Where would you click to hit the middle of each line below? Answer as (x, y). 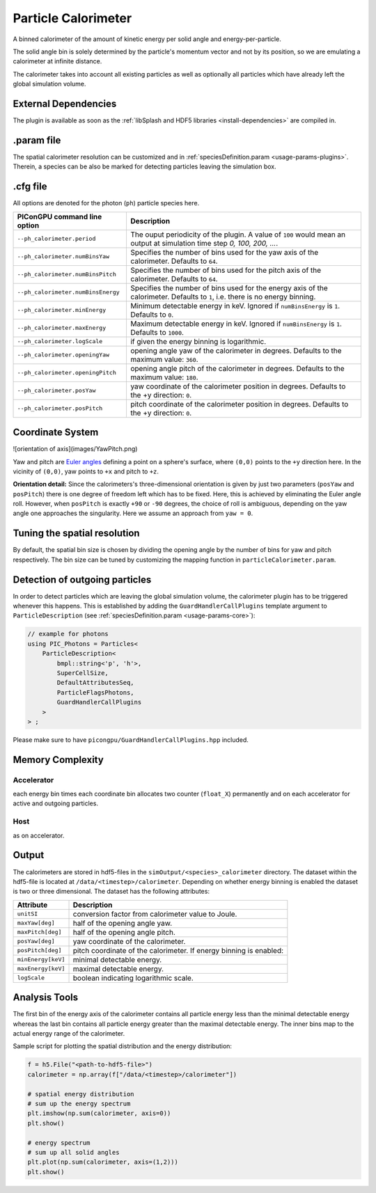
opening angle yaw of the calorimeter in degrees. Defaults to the (236, 350)
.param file (37, 140)
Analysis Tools (46, 998)
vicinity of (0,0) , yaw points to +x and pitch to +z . (86, 471)
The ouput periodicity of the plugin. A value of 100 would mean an (238, 235)
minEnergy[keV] (41, 959)
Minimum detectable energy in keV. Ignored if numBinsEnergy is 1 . (235, 306)
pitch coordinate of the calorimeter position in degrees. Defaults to (239, 404)
